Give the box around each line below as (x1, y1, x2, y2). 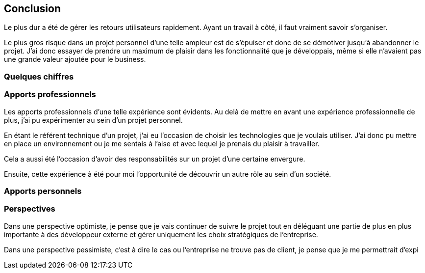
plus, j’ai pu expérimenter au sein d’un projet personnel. (4, 115, 183, 124)
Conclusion (4, 2, 61, 15)
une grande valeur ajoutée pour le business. (4, 55, 146, 64)
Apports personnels (4, 186, 82, 196)
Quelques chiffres (4, 71, 74, 82)
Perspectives (4, 204, 55, 214)
